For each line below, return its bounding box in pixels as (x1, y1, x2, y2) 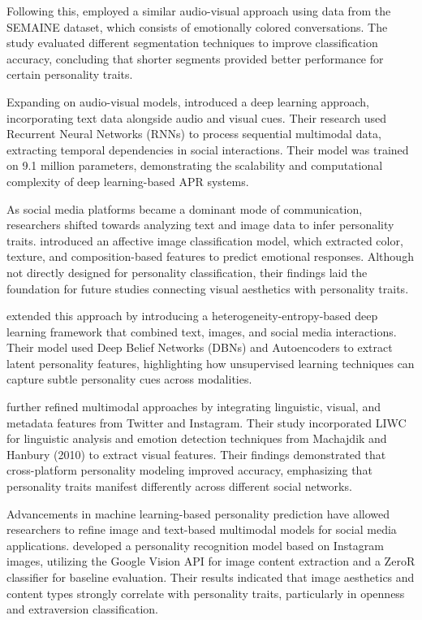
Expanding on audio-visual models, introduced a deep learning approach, (6, 93, 369, 110)
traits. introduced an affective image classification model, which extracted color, (6, 232, 403, 249)
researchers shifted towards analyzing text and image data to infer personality (6, 216, 394, 233)
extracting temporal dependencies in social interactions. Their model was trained (6, 141, 409, 158)
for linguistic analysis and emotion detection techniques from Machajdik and (6, 430, 387, 447)
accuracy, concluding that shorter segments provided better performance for (6, 50, 384, 67)
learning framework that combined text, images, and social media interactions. (6, 323, 397, 340)
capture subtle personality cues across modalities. (6, 371, 252, 388)
